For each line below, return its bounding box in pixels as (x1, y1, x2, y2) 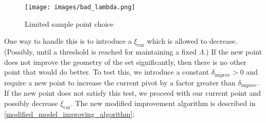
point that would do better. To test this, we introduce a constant (4, 66, 209, 77)
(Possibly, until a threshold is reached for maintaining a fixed (4, 46, 197, 57)
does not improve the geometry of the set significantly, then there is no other (4, 56, 246, 67)
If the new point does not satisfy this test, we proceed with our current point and (4, 87, 261, 98)
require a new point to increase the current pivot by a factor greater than (4, 77, 236, 87)
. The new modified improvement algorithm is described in (70, 97, 256, 108)
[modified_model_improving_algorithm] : (4, 108, 135, 119)
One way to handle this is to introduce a (4, 36, 132, 46)
